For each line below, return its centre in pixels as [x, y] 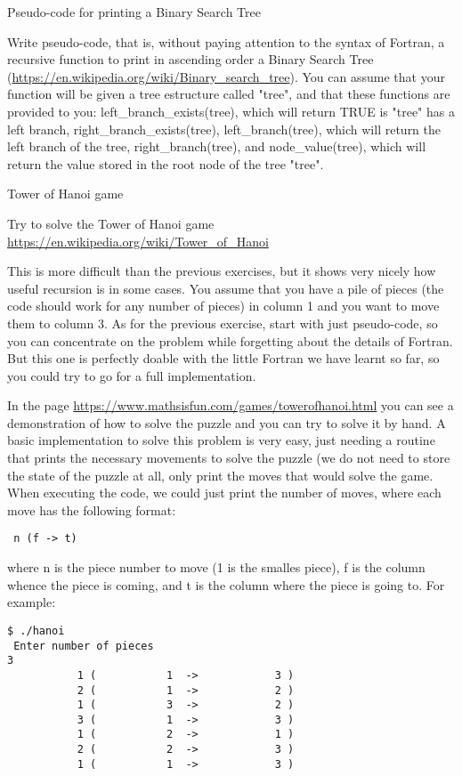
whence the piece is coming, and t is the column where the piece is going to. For [226, 584]
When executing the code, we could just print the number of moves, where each [224, 493]
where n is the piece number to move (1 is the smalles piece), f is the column [216, 567]
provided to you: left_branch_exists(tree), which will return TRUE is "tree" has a [231, 111]
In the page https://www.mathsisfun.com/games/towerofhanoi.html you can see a [231, 405]
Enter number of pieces [84, 646]
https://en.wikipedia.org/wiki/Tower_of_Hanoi [138, 241]
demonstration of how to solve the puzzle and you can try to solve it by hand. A [227, 422]
